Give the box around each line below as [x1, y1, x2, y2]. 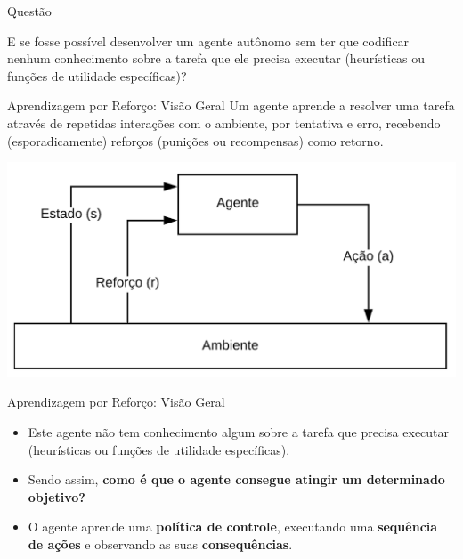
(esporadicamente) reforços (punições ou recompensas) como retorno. [7, 131, 384, 150]
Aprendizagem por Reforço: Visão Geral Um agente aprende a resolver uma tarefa [7, 96, 455, 115]
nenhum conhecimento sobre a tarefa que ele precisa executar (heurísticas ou [7, 49, 426, 68]
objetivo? [28, 487, 85, 506]
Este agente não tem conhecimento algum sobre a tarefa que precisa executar [28, 423, 450, 441]
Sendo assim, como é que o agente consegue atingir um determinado [28, 470, 445, 489]
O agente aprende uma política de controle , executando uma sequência [28, 517, 438, 536]
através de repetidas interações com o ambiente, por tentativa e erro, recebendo [7, 113, 441, 132]
